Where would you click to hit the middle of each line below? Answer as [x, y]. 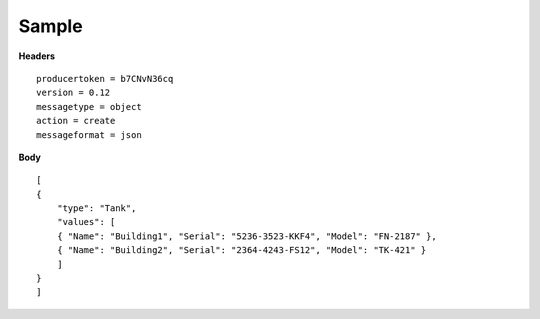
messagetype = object [89, 106]
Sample [51, 26]
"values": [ [86, 222]
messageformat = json [89, 134]
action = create [76, 121]
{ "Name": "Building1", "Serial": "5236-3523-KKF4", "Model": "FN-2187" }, [246, 236]
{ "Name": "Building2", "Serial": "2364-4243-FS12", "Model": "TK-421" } [241, 250]
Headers [36, 56]
